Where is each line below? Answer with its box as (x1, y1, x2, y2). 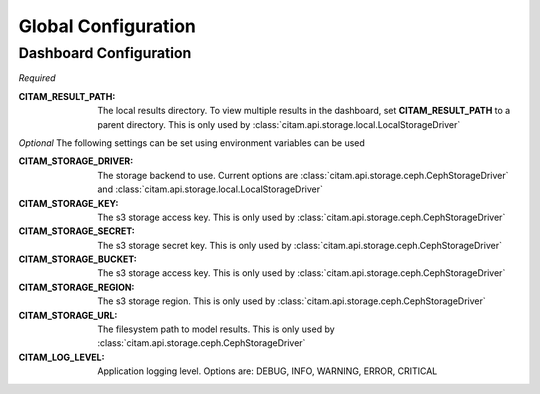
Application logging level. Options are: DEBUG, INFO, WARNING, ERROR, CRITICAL (97, 365, 438, 377)
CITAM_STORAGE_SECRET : (18, 225, 135, 237)
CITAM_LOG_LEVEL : (18, 351, 105, 363)
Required (18, 72, 56, 84)
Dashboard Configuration (18, 44, 192, 62)
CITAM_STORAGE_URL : (18, 309, 118, 321)
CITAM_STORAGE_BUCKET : (18, 253, 137, 265)
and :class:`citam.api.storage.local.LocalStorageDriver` (97, 183, 324, 195)
